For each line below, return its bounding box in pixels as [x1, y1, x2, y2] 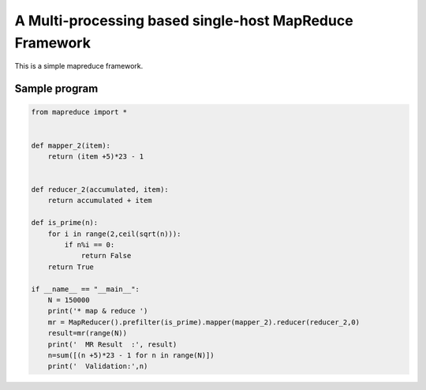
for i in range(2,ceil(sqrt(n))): [47, 229, 181, 238]
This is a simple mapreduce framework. [14, 62, 144, 71]
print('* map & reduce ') [47, 306, 148, 316]
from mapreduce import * [31, 107, 128, 117]
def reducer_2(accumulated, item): [31, 186, 169, 194]
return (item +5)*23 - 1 [47, 152, 144, 161]
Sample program [14, 82, 99, 96]
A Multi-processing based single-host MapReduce [14, 12, 354, 29]
